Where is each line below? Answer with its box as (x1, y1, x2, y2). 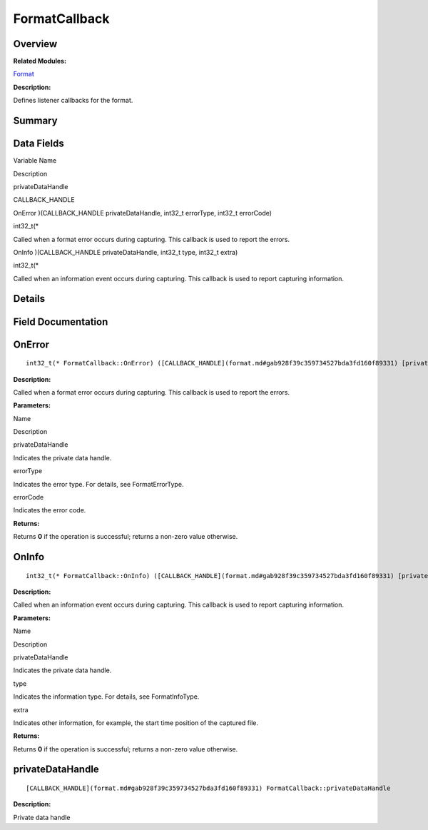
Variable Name (13, 156, 57, 165)
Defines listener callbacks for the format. (13, 96, 133, 105)
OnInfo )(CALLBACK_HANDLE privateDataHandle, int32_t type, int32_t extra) (13, 248, 238, 256)
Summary (13, 115, 58, 127)
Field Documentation (13, 315, 108, 328)
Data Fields (13, 138, 64, 150)
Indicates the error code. (13, 506, 86, 515)
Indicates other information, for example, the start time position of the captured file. (13, 718, 258, 727)
